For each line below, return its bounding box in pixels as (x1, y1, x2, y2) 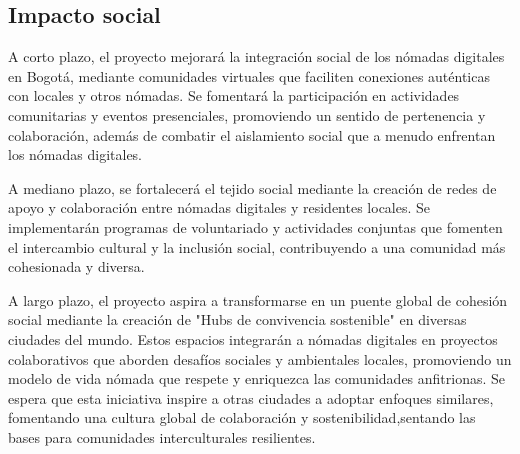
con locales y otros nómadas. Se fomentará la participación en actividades (8, 85, 460, 106)
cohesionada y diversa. (8, 256, 145, 277)
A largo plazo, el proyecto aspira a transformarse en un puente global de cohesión (8, 289, 508, 310)
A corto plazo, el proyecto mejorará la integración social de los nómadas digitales (8, 46, 505, 67)
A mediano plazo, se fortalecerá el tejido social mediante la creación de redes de (8, 177, 497, 198)
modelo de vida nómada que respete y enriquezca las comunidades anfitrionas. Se (8, 368, 506, 389)
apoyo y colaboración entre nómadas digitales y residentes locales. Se (8, 197, 431, 218)
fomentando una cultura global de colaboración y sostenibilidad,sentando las (8, 407, 476, 428)
